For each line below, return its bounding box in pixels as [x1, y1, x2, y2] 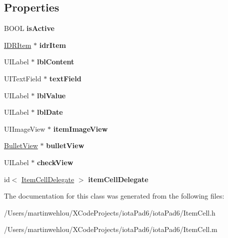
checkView [36, 157, 73, 167]
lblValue [36, 90, 66, 100]
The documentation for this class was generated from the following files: [4, 191, 224, 201]
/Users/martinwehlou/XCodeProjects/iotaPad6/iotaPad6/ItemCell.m [4, 224, 217, 235]
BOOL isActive [4, 23, 54, 33]
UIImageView [4, 123, 45, 134]
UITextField [4, 73, 41, 83]
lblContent [36, 56, 74, 67]
